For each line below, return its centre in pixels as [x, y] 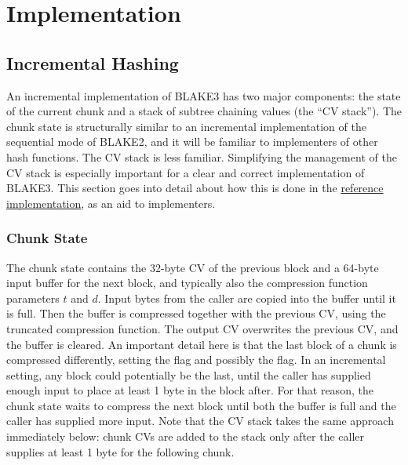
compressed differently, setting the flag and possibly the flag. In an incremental [196, 360]
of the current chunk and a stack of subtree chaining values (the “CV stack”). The [204, 111]
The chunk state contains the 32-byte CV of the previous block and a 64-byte [193, 267]
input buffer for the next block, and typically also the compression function [187, 283]
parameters [33, 298]
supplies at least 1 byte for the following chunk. [120, 451]
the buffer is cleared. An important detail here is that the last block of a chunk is [202, 344]
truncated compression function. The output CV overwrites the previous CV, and [202, 328]
